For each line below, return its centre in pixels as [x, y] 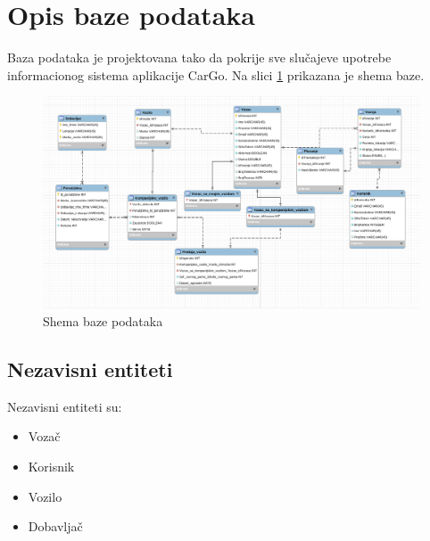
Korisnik [51, 466]
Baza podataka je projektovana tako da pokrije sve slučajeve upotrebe [199, 57]
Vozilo [45, 496]
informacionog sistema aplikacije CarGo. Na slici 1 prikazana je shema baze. [216, 74]
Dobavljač [55, 526]
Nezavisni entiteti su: [65, 406]
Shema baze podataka [103, 320]
